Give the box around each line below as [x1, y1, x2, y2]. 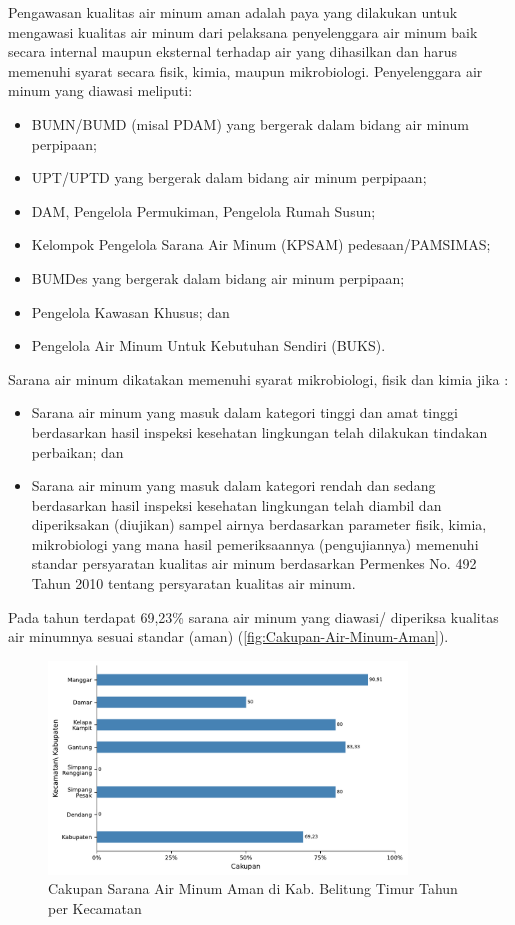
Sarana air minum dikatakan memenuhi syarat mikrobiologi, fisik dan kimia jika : [8, 368, 509, 389]
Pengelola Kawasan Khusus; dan [31, 301, 230, 322]
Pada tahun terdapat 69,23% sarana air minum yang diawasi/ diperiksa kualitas [8, 606, 499, 627]
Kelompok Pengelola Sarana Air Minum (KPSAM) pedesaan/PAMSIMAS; [31, 234, 491, 255]
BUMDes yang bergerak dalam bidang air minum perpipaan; [31, 267, 405, 288]
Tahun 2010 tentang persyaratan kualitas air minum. [31, 573, 356, 594]
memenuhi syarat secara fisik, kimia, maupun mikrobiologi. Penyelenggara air [8, 60, 483, 81]
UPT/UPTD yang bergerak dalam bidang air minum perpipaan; [31, 167, 427, 188]
